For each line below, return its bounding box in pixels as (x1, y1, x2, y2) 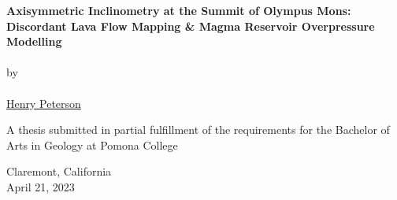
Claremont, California (6, 163, 112, 180)
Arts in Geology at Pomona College (6, 136, 178, 153)
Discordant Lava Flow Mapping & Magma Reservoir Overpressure (6, 17, 375, 34)
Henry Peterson (6, 94, 81, 111)
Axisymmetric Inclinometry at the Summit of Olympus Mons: (6, 2, 351, 18)
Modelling (6, 33, 62, 50)
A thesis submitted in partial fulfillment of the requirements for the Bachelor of (6, 121, 390, 138)
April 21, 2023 (6, 178, 75, 194)
